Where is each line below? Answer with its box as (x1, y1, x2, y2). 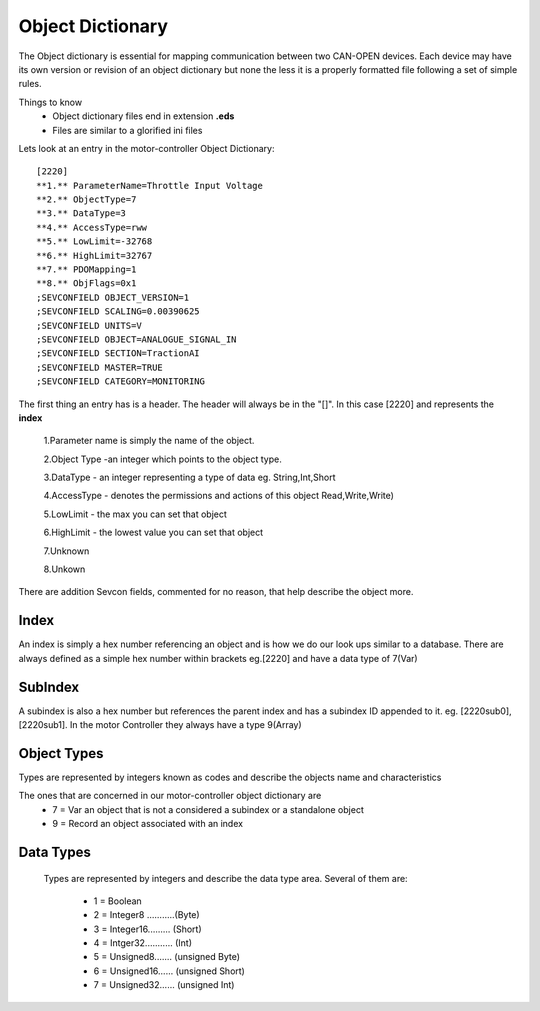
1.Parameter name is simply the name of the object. (43, 435, 255, 447)
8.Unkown (43, 563, 86, 575)
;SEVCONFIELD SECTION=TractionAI (36, 348, 200, 359)
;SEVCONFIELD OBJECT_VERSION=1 (36, 291, 190, 303)
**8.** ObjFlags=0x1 (36, 278, 137, 289)
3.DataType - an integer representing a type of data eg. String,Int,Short (43, 471, 336, 484)
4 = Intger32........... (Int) (93, 937, 192, 949)
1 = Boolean (93, 895, 142, 907)
